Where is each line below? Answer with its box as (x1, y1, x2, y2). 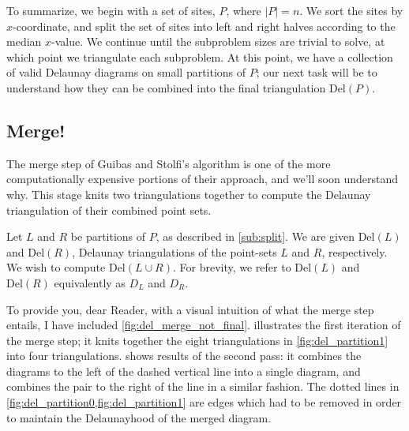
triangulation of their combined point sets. (6, 201, 212, 218)
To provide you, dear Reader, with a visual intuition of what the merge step (6, 301, 374, 317)
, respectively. (321, 243, 388, 260)
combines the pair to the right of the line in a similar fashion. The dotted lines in (6, 378, 400, 395)
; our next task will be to (256, 64, 377, 81)
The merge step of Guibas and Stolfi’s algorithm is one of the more (6, 155, 331, 171)
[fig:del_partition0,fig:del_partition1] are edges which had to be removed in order (6, 394, 402, 410)
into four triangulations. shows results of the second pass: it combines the (6, 347, 362, 364)
